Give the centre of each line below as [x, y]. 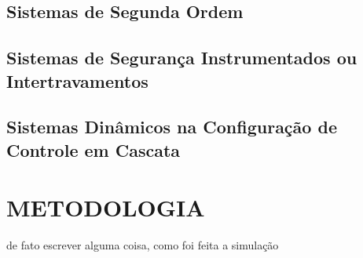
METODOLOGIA [106, 207]
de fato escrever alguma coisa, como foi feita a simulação [143, 245]
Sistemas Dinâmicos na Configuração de [172, 127]
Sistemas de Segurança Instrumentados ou [182, 58]
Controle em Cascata [93, 149]
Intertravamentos [77, 80]
